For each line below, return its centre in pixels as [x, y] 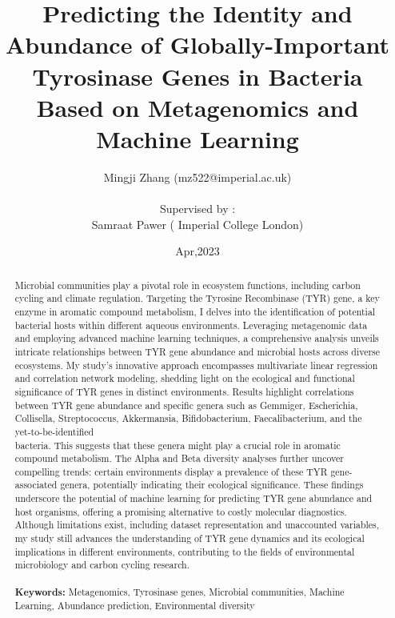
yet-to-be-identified [54, 431]
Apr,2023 [197, 251]
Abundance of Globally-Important [197, 44]
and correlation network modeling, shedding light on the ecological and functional [185, 378]
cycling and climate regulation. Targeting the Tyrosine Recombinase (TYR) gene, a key [197, 298]
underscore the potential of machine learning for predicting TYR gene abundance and [194, 498]
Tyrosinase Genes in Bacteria [197, 76]
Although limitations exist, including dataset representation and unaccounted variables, [197, 525]
